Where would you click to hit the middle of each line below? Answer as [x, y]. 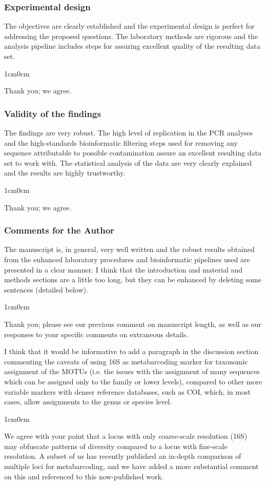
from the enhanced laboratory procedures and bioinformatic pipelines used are [127, 259]
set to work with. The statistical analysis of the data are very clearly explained [128, 162]
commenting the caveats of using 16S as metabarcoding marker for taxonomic [126, 361]
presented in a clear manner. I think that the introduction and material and [124, 269]
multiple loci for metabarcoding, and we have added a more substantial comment [131, 466]
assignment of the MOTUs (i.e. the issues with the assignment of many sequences [132, 371]
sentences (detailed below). [46, 289]
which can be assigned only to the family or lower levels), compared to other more [133, 381]
